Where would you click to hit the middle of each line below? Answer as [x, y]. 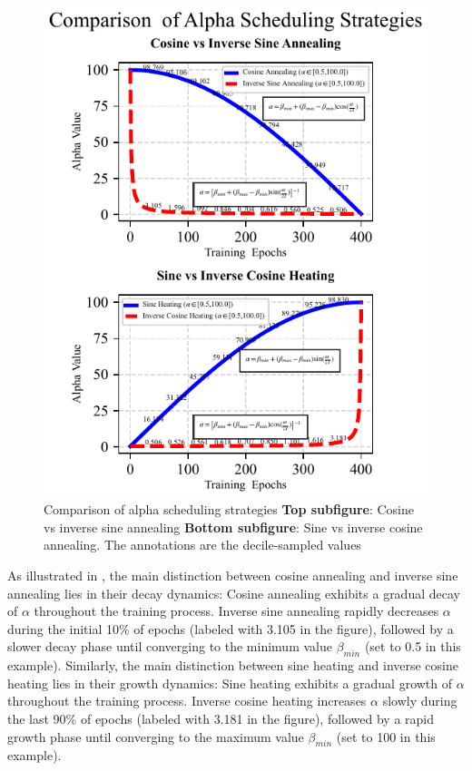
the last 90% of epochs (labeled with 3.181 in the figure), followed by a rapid [221, 719]
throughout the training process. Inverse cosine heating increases [187, 701]
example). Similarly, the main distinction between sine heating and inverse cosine [233, 665]
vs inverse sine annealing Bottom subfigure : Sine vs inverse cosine [233, 527]
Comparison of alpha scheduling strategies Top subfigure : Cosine [229, 509]
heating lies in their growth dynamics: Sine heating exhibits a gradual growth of [230, 683]
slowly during [420, 701]
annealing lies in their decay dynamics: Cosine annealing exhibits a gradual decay [234, 593]
